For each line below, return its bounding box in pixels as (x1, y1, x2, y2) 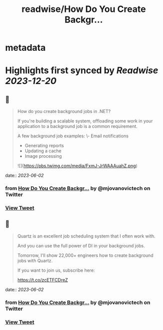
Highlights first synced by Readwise (5, 65, 159, 76)
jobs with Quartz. (17, 257, 53, 263)
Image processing (24, 153, 62, 159)
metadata (5, 42, 46, 53)
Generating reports (24, 143, 64, 149)
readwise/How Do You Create (21, 3, 146, 15)
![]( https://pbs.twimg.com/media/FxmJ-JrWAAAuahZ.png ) (17, 163, 138, 169)
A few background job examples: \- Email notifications (17, 133, 129, 139)
